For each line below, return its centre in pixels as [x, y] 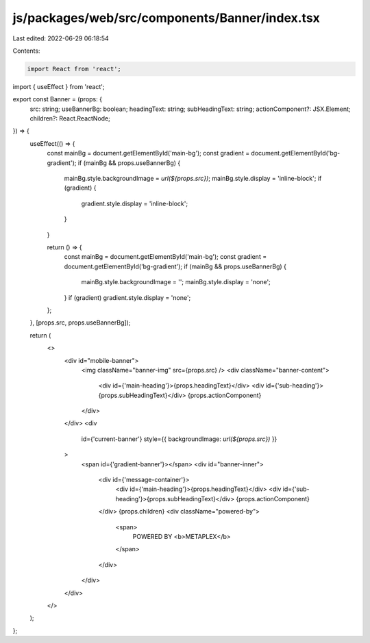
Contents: [26, 51]
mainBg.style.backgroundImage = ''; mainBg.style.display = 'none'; [176, 282]
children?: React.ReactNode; [70, 118]
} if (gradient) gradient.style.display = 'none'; [127, 297]
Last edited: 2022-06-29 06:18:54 [61, 38]
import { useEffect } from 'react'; [59, 86]
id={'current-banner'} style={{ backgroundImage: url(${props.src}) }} [179, 439]
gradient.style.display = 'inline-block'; [135, 203]
